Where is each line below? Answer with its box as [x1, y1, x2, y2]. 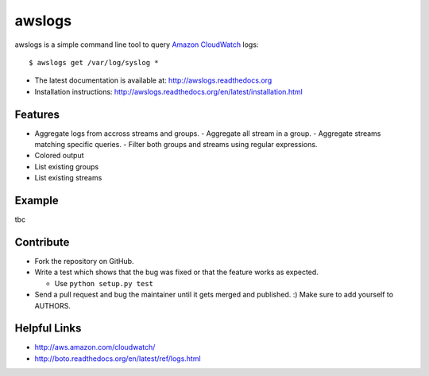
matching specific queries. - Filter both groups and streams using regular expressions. [34, 140, 318, 149]
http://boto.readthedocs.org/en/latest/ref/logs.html [34, 354, 202, 363]
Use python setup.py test [54, 278, 154, 288]
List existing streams [34, 173, 102, 183]
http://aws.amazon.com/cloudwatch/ [34, 343, 156, 352]
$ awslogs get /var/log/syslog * [29, 58, 159, 67]
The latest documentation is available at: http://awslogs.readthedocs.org [34, 76, 272, 85]
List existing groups [34, 161, 99, 171]
